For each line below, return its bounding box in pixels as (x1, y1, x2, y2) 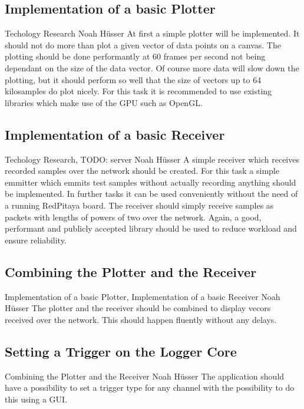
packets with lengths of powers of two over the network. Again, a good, (5, 210, 262, 223)
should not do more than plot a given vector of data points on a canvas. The (5, 38, 281, 51)
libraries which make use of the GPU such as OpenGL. (5, 96, 203, 108)
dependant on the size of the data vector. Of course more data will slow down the (5, 61, 299, 74)
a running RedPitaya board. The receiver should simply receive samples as (5, 199, 274, 211)
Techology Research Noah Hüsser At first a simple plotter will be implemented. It (5, 27, 300, 39)
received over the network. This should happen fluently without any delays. (5, 313, 277, 325)
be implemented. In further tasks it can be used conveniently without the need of (5, 187, 298, 200)
